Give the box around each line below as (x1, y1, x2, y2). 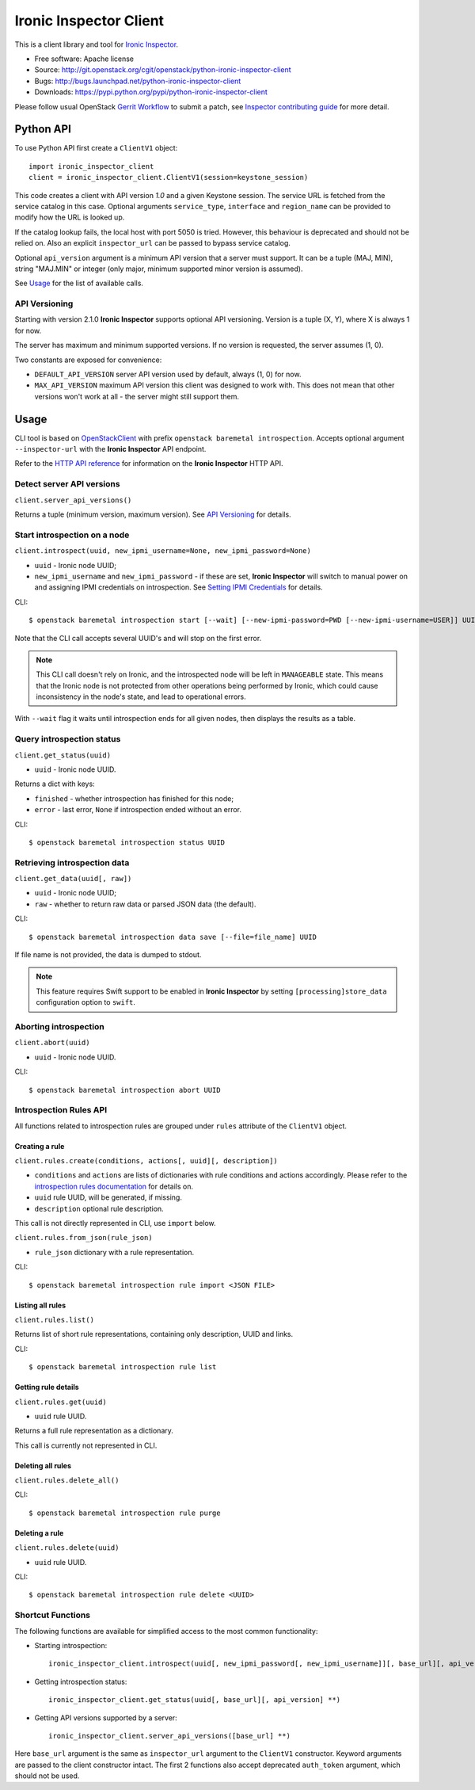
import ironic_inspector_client (28, 162, 154, 170)
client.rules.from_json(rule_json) (14, 1233, 154, 1242)
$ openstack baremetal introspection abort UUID (28, 1086, 221, 1094)
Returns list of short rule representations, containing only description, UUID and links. (14, 1330, 294, 1339)
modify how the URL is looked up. (14, 212, 125, 222)
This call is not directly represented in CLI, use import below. (14, 1219, 217, 1227)
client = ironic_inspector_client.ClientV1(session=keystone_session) (28, 173, 309, 182)
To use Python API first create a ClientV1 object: (14, 143, 178, 153)
